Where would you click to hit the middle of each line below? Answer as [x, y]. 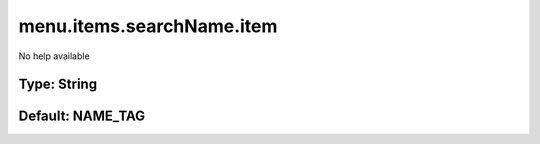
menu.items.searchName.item [148, 26]
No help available [54, 56]
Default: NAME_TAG [82, 116]
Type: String [58, 84]
